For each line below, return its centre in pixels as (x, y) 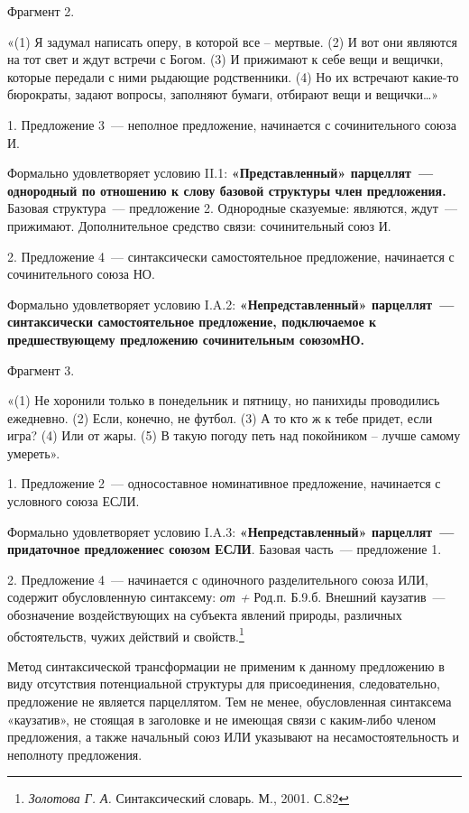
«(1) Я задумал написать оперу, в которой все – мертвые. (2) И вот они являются (232, 41)
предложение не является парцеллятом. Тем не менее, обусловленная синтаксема (230, 702)
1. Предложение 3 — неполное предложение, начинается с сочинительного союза (232, 124)
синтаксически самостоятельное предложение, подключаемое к (192, 322)
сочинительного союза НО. (81, 274)
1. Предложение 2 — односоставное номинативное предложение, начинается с (224, 483)
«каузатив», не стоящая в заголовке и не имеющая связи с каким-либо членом (222, 719)
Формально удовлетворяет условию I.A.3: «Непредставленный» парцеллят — (231, 531)
